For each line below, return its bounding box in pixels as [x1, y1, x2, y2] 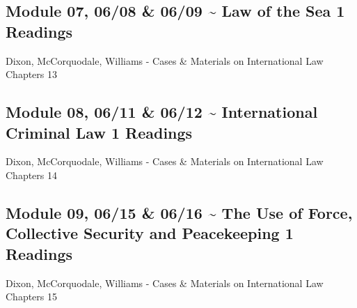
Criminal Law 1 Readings [6, 121, 193, 143]
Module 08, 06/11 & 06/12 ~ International [6, 101, 318, 123]
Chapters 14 [6, 167, 58, 182]
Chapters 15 [6, 289, 58, 304]
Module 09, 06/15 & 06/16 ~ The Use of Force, [6, 201, 353, 223]
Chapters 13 [6, 67, 58, 82]
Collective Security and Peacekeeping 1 [6, 222, 294, 244]
